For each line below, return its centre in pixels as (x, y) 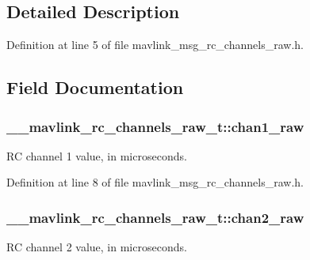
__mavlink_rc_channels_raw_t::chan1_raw (155, 126)
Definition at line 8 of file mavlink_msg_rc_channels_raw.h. (155, 182)
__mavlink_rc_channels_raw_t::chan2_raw (155, 217)
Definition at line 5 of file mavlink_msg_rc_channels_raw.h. (155, 45)
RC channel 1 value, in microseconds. (97, 155)
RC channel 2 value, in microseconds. (97, 247)
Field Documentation (95, 87)
